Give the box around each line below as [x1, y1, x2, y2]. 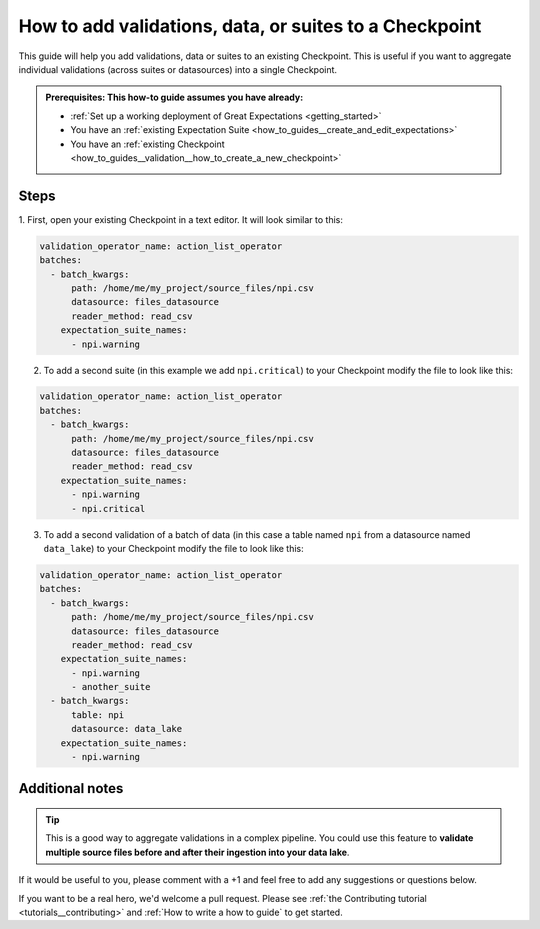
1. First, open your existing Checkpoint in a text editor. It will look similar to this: [18, 213, 344, 225]
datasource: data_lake [71, 723, 183, 735]
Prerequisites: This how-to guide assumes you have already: [45, 91, 304, 104]
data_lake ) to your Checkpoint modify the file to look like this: [43, 542, 304, 554]
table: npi [71, 709, 125, 720]
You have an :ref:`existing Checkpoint [70, 138, 225, 150]
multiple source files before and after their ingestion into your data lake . [45, 846, 350, 858]
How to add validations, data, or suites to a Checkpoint [18, 15, 482, 37]
